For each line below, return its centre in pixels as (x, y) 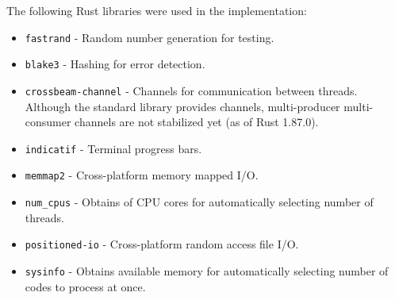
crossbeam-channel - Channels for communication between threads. (191, 90)
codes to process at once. (85, 286)
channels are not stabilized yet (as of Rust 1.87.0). (197, 122)
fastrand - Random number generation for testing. (150, 37)
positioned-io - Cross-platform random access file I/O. (162, 244)
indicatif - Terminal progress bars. (113, 148)
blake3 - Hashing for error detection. (115, 64)
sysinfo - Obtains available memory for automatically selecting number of (207, 270)
